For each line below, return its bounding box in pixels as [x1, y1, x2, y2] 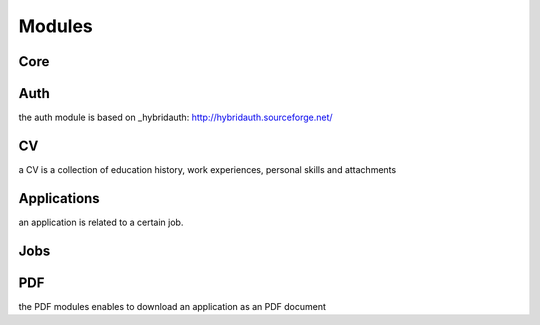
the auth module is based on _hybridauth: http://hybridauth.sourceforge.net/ [18, 111, 334, 124]
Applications [18, 190, 100, 207]
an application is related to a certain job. [18, 216, 184, 228]
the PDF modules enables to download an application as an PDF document [18, 300, 327, 312]
